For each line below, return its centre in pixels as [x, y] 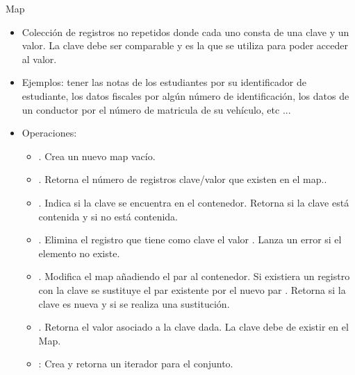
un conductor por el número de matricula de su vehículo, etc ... [156, 109]
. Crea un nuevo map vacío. [97, 156]
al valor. [39, 59]
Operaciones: [49, 133]
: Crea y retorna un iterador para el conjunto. [136, 364]
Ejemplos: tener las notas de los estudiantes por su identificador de [164, 82]
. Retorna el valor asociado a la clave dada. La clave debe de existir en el [193, 327]
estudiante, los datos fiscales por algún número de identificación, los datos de [185, 95]
